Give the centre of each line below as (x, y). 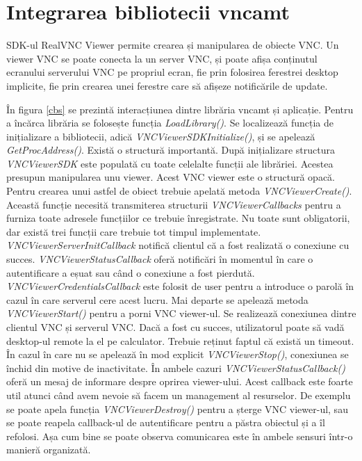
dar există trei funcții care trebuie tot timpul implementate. (134, 231)
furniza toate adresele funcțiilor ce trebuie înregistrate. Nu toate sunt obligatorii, (178, 218)
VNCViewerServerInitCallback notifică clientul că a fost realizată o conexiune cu (178, 245)
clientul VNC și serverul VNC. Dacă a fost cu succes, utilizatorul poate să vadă (175, 327)
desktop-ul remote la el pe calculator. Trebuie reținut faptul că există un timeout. (180, 340)
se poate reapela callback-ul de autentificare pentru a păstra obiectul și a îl (166, 422)
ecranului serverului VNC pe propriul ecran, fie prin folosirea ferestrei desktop (172, 72)
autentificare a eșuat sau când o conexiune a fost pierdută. (131, 272)
